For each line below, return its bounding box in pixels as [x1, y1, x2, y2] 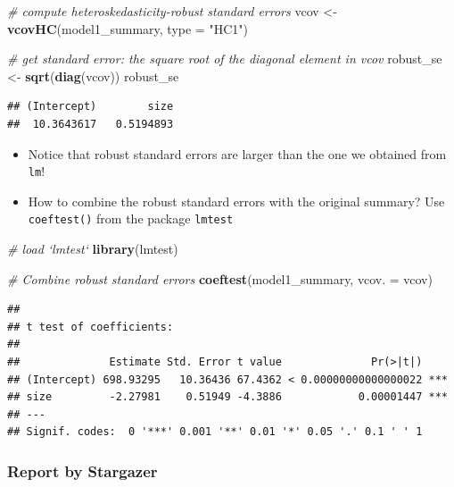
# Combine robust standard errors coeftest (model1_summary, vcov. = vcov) [7, 269, 433, 288]
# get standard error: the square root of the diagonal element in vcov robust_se [7, 49, 442, 68]
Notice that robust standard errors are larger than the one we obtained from [28, 144, 447, 163]
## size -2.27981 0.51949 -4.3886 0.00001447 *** [7, 390, 448, 404]
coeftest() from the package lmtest [28, 209, 234, 228]
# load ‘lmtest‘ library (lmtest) [7, 239, 178, 258]
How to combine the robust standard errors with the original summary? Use [28, 191, 445, 210]
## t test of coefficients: [7, 320, 174, 333]
